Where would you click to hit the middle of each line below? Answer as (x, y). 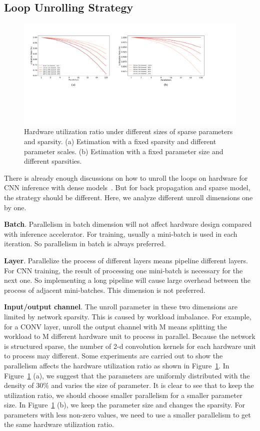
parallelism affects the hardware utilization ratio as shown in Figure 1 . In (117, 365)
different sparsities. (53, 161)
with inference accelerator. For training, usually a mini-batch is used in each (121, 234)
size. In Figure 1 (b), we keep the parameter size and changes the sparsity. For (124, 405)
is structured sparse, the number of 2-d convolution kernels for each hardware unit (130, 346)
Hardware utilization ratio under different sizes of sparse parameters (128, 131)
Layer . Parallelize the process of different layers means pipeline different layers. (126, 260)
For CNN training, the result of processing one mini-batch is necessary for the (123, 270)
